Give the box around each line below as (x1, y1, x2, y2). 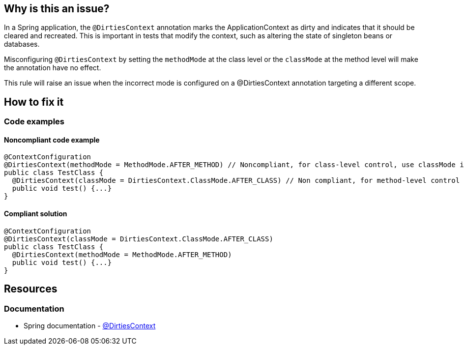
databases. (4, 40, 40, 49)
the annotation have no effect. (4, 63, 101, 72)
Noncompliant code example (4, 135, 100, 144)
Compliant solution (4, 209, 67, 218)
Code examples (4, 116, 65, 127)
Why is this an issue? (4, 2, 110, 15)
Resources (4, 283, 58, 295)
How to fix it (4, 95, 64, 108)
